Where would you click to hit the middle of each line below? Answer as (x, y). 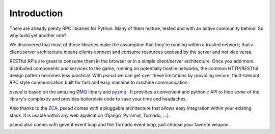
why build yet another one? (38, 35)
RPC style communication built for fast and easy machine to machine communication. (99, 82)
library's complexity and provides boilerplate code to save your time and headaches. (98, 99)
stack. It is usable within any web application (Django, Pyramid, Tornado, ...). (90, 115)
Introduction (36, 13)
